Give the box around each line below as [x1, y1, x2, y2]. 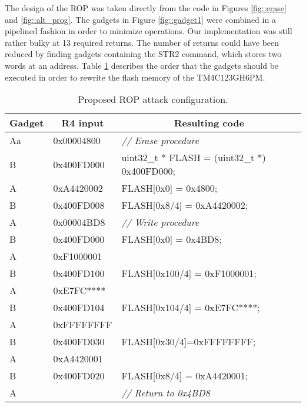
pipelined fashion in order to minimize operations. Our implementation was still [5, 25, 292, 37]
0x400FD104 [53, 301, 105, 315]
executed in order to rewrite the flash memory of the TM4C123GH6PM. [5, 71, 265, 83]
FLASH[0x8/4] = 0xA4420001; [121, 369, 248, 383]
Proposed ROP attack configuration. [78, 92, 228, 106]
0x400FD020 [53, 369, 105, 383]
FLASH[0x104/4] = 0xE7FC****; [121, 301, 260, 315]
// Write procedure [121, 215, 199, 229]
